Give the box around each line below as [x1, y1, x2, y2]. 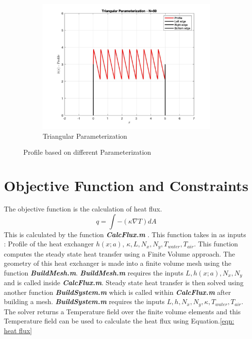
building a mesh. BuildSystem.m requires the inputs [4, 296, 165, 307]
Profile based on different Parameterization [23, 147, 151, 157]
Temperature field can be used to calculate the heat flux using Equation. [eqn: [4, 316, 235, 326]
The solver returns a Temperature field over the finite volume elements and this [4, 306, 241, 316]
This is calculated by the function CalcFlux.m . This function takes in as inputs [4, 229, 246, 239]
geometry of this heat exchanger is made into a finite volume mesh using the [4, 258, 232, 268]
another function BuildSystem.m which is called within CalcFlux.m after [4, 287, 231, 297]
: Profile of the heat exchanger [4, 239, 94, 249]
